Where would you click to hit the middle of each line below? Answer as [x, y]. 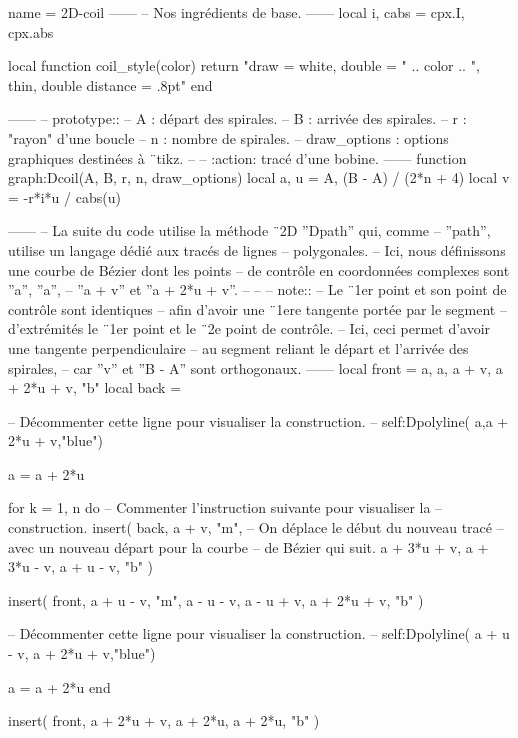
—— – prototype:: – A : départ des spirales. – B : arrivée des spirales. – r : [237, 118]
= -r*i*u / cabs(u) [64, 196]
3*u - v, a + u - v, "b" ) [81, 566]
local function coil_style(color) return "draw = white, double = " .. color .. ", [244, 65]
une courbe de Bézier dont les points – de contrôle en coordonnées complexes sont [259, 269]
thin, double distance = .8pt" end [110, 84]
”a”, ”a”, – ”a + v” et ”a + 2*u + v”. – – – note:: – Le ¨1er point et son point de [257, 289]
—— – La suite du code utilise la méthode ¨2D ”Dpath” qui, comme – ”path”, [249, 230]
